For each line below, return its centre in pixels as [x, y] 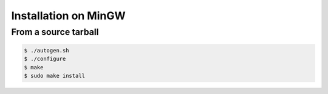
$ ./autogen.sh [46, 50]
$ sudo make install [54, 76]
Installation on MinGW [68, 16]
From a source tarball [55, 32]
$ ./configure [45, 59]
